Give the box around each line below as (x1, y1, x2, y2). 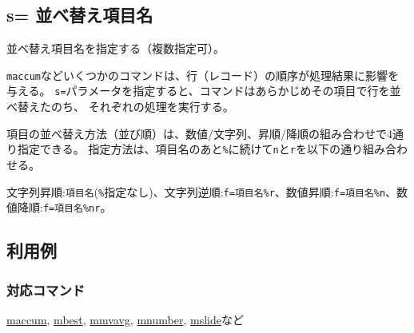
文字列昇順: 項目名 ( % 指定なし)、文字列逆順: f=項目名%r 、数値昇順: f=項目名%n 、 (6, 183, 397, 200)
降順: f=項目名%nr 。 (17, 199, 112, 216)
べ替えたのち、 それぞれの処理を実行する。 (6, 98, 234, 115)
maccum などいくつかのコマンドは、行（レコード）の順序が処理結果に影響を (6, 66, 399, 83)
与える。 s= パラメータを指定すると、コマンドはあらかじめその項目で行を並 (6, 82, 401, 99)
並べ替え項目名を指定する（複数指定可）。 (6, 40, 225, 57)
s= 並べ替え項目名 (6, 2, 153, 27)
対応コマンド (6, 279, 86, 299)
